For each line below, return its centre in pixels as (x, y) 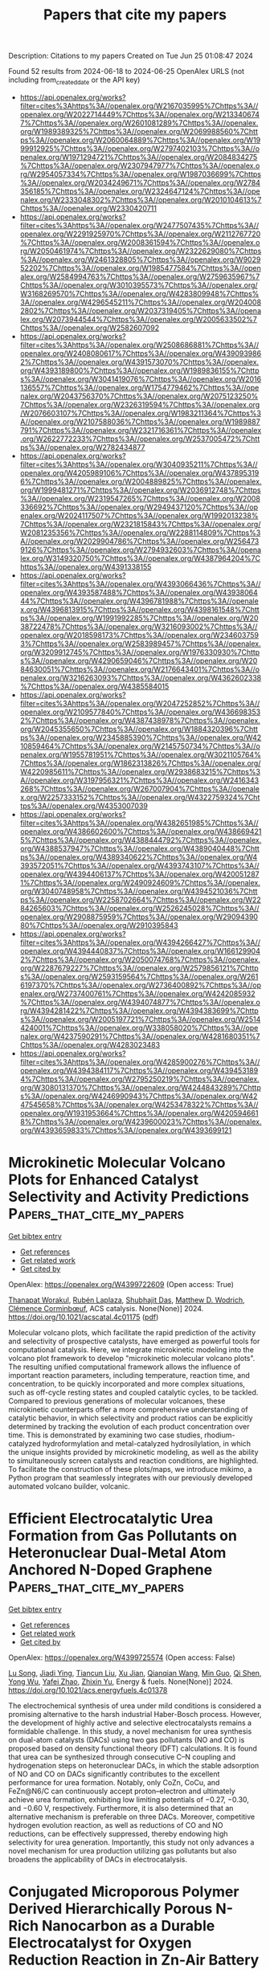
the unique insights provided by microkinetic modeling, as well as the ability (133, 1452)
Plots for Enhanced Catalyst (104, 1180)
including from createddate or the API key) (74, 80)
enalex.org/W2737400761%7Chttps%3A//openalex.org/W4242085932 (137, 993)
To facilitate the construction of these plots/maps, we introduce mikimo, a (130, 1469)
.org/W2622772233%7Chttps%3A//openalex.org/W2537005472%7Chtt (140, 439)
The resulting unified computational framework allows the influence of (125, 1367)
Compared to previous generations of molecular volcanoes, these (117, 1400)
